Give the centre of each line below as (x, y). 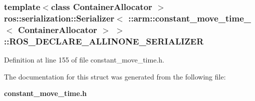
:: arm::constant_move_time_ (190, 18)
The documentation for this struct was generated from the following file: (115, 76)
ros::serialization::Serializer (59, 18)
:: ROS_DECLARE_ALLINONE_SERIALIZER (104, 41)
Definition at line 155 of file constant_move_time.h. (84, 59)
